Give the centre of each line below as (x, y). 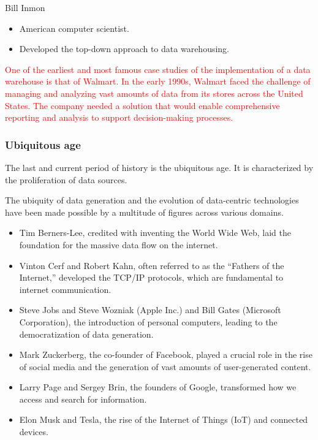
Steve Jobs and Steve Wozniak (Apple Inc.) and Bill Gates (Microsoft (150, 310)
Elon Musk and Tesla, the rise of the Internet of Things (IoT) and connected (164, 419)
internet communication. (65, 289)
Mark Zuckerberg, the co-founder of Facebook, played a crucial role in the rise (166, 355)
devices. (34, 432)
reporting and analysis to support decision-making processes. (119, 117)
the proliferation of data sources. (66, 179)
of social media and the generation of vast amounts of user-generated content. (165, 366)
